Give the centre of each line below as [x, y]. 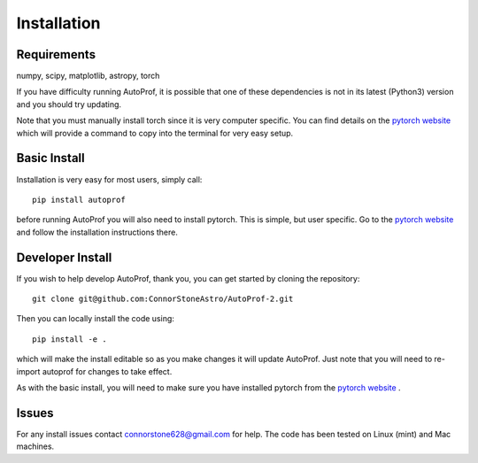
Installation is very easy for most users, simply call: [109, 179]
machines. [35, 446]
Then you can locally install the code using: [95, 319]
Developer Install [64, 257]
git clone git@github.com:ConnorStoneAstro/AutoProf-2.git [163, 299]
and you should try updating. [69, 104]
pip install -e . [69, 339]
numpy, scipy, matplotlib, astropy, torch [88, 76]
